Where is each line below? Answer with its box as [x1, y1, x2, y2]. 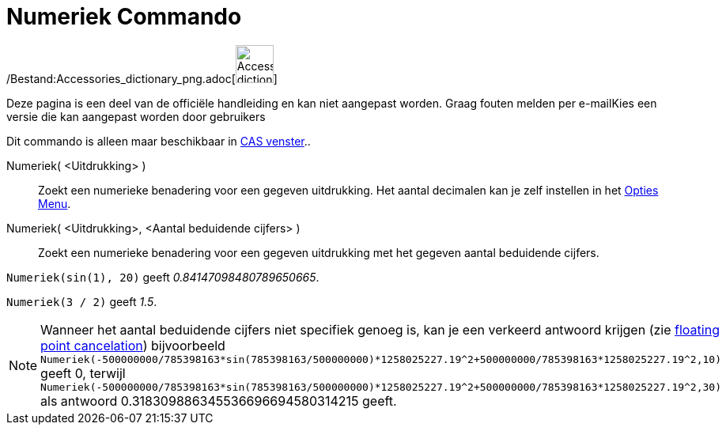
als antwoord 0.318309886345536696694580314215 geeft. [40, 392, 397, 409]
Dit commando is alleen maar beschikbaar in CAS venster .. [6, 134, 311, 148]
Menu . [38, 196, 71, 210]
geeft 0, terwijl [40, 365, 126, 381]
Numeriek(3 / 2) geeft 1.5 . [6, 294, 157, 308]
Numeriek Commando [6, 3, 242, 30]
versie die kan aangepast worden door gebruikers [6, 109, 266, 123]
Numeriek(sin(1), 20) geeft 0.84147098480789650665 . [6, 270, 320, 284]
